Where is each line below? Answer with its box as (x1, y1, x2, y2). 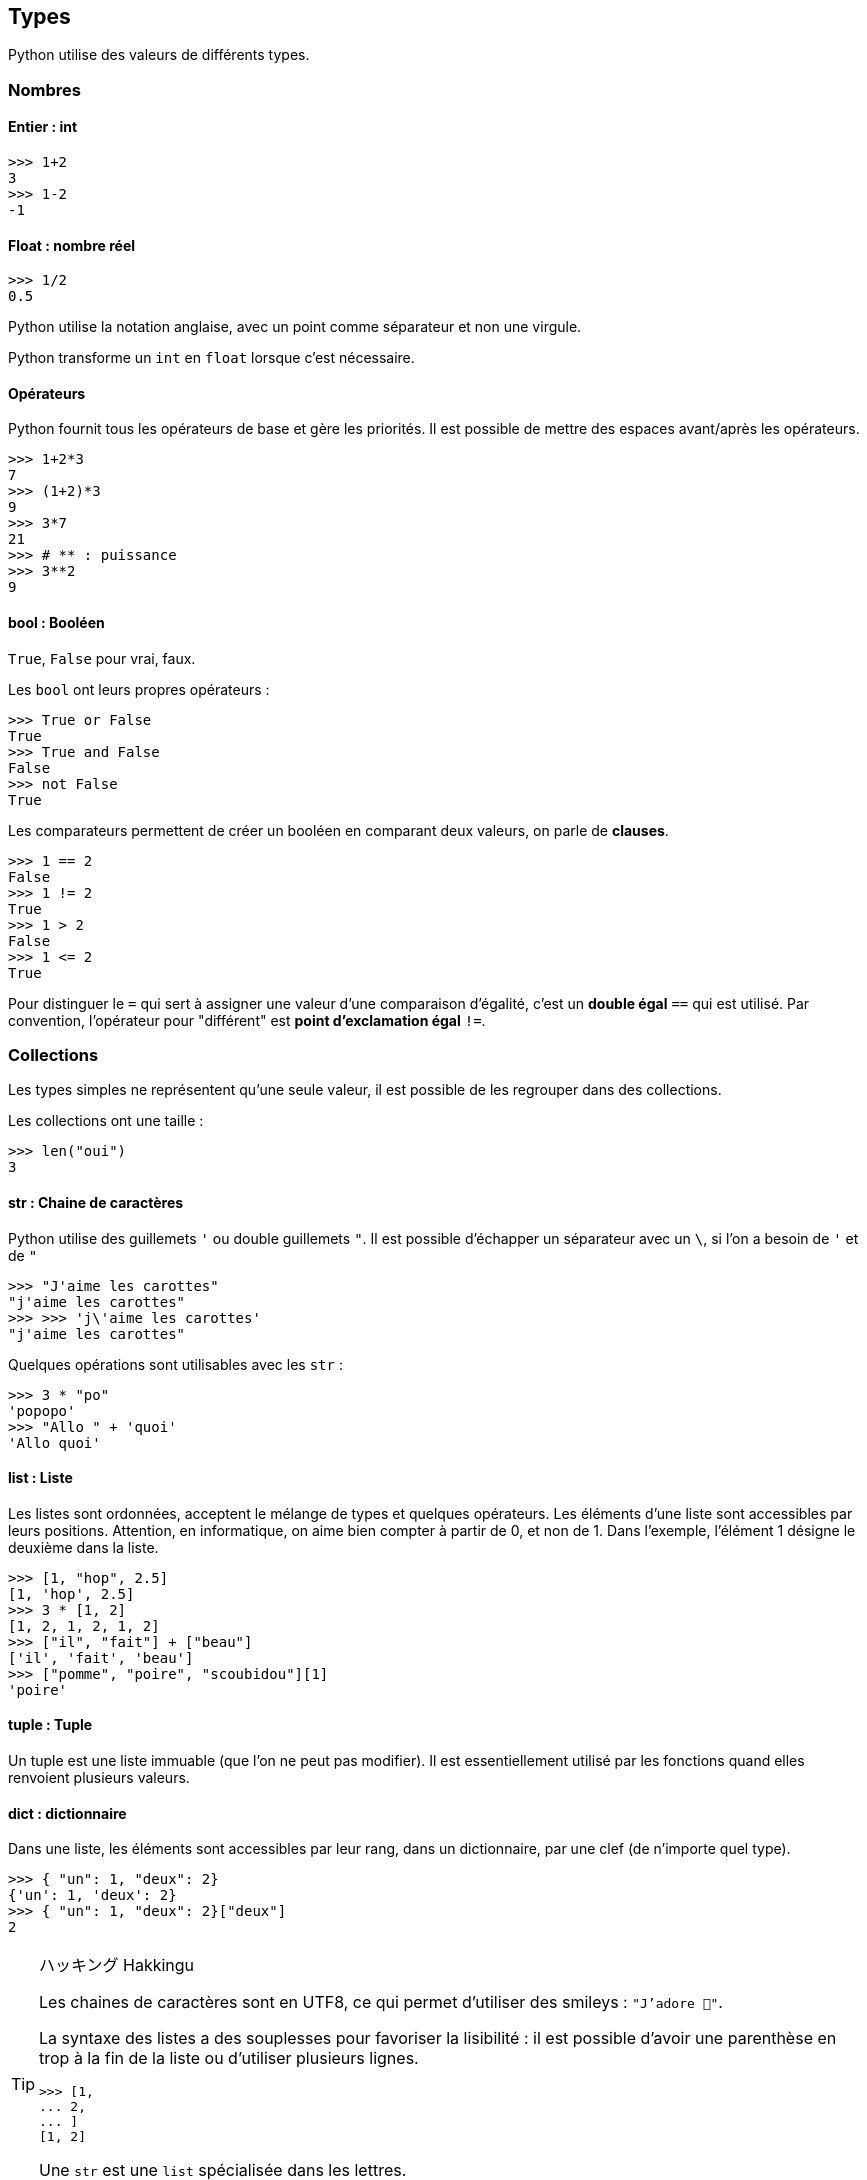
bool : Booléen (8, 614, 105, 632)
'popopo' (8, 1402, 76, 1419)
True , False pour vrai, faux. (8, 649, 196, 667)
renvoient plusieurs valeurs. (8, 1769, 190, 1787)
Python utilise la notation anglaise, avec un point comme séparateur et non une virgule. (8, 318, 582, 336)
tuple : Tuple (8, 1716, 93, 1734)
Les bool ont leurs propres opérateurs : (8, 680, 270, 698)
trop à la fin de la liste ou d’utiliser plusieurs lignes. (39, 2048, 419, 2069)
